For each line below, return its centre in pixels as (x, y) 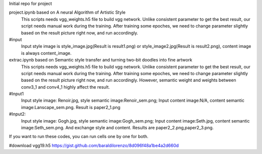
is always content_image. (46, 53)
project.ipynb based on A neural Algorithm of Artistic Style (67, 13)
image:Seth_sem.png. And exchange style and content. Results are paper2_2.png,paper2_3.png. (117, 128)
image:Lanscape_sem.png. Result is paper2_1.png (71, 107)
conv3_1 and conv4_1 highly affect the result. (65, 87)
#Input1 (16, 94)
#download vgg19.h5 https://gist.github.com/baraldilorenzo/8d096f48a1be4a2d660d (94, 145)
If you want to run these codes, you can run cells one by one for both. (79, 137)
